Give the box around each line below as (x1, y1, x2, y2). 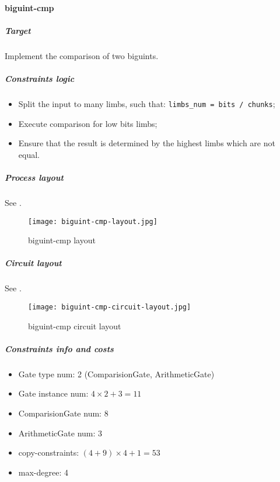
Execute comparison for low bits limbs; (18, 117, 157, 129)
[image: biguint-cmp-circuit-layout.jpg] (28, 302, 191, 311)
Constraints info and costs (5, 342, 114, 354)
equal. (18, 148, 40, 160)
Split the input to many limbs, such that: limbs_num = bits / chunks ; (18, 97, 275, 109)
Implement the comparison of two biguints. (5, 49, 159, 61)
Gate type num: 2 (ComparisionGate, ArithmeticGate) (18, 367, 215, 380)
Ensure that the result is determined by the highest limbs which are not (18, 137, 275, 149)
